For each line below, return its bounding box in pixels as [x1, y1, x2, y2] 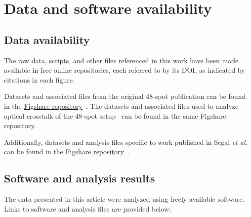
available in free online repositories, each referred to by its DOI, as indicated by [4, 65, 245, 75]
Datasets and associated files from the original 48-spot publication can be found [4, 91, 246, 101]
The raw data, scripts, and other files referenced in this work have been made [4, 55, 239, 65]
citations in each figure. [4, 74, 75, 85]
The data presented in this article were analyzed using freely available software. [4, 194, 245, 204]
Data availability [4, 32, 90, 47]
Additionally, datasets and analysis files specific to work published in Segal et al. [4, 136, 248, 147]
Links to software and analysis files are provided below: [4, 203, 171, 214]
